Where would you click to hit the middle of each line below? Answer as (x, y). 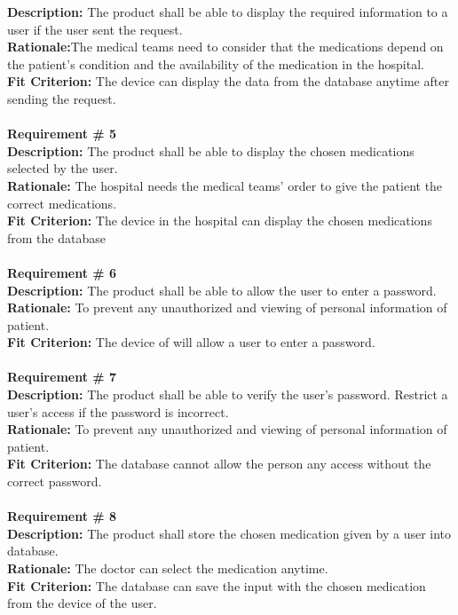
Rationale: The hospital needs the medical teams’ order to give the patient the (225, 185)
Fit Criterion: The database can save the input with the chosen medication (217, 585)
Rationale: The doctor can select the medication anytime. (168, 568)
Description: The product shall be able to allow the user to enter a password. (222, 290)
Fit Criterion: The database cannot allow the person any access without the (219, 464)
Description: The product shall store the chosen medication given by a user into (229, 533)
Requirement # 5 (62, 134)
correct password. (55, 481)
